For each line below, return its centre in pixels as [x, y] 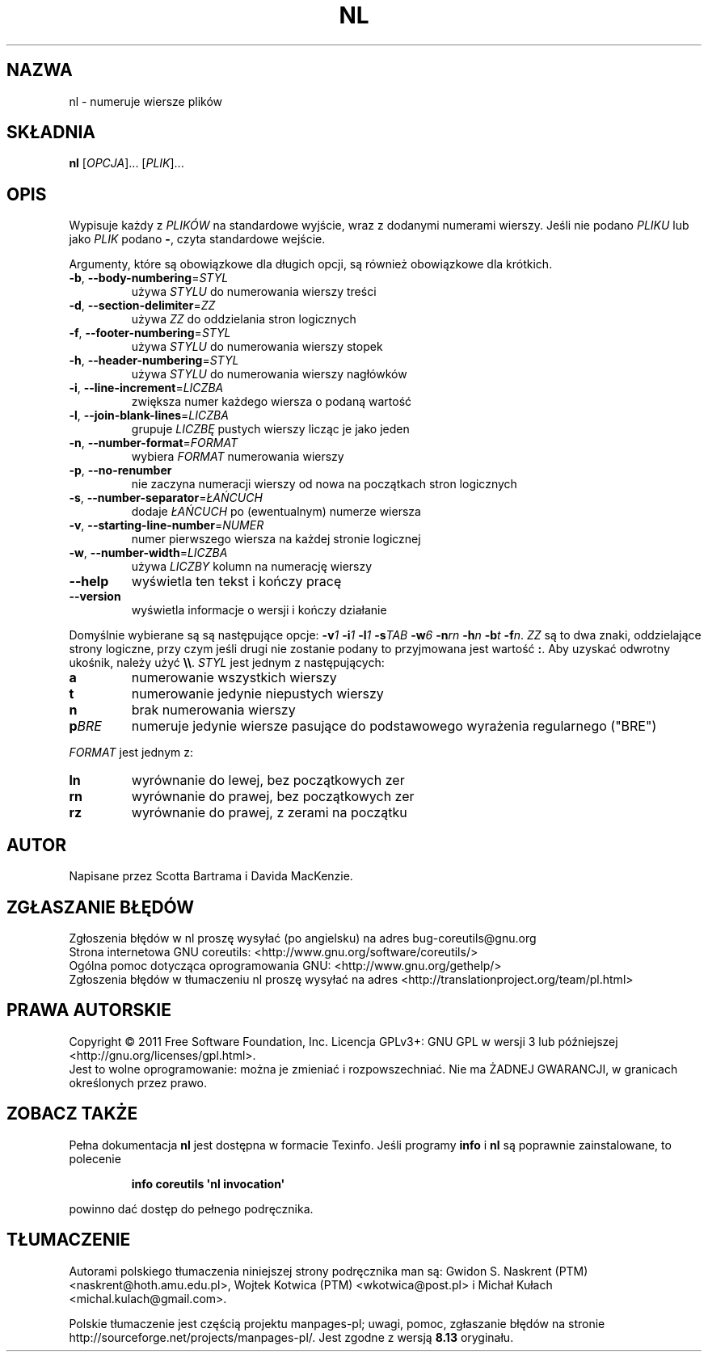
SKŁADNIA [51, 133]
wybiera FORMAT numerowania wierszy [238, 457]
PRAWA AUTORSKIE [89, 1010]
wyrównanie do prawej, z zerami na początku [269, 813]
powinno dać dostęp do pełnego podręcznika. [191, 1208]
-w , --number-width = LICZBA [148, 553]
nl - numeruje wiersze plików [145, 101]
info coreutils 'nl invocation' [208, 1183]
